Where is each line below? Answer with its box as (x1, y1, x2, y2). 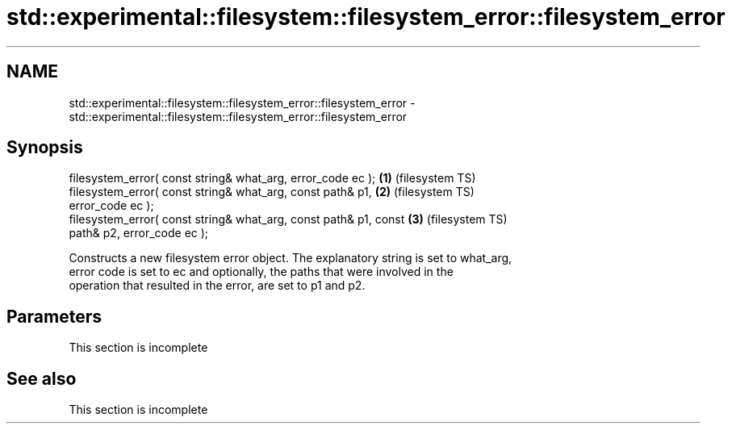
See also (6, 368, 77, 389)
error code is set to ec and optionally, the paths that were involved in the (69, 265, 454, 279)
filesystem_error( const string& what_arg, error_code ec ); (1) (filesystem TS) (69, 171, 476, 186)
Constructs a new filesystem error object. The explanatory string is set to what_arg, (69, 251, 512, 265)
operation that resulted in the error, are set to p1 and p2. (69, 278, 366, 293)
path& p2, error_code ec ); (69, 226, 209, 240)
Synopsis (6, 137, 83, 158)
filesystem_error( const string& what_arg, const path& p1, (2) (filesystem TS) (69, 185, 475, 199)
